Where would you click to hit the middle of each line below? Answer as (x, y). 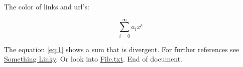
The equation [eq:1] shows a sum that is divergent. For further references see (122, 49)
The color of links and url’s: (47, 6)
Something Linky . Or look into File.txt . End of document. (93, 59)
